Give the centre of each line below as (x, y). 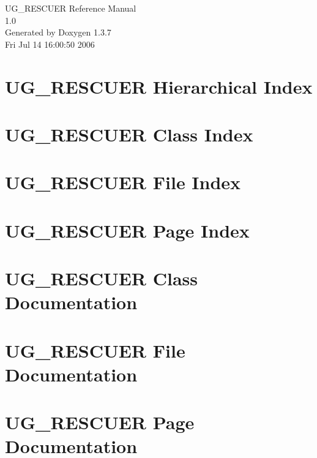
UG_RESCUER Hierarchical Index (159, 86)
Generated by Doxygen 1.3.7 (58, 32)
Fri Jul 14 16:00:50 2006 (50, 44)
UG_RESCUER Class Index (129, 134)
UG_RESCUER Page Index (127, 230)
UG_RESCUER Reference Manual (71, 8)
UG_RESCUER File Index (123, 182)
